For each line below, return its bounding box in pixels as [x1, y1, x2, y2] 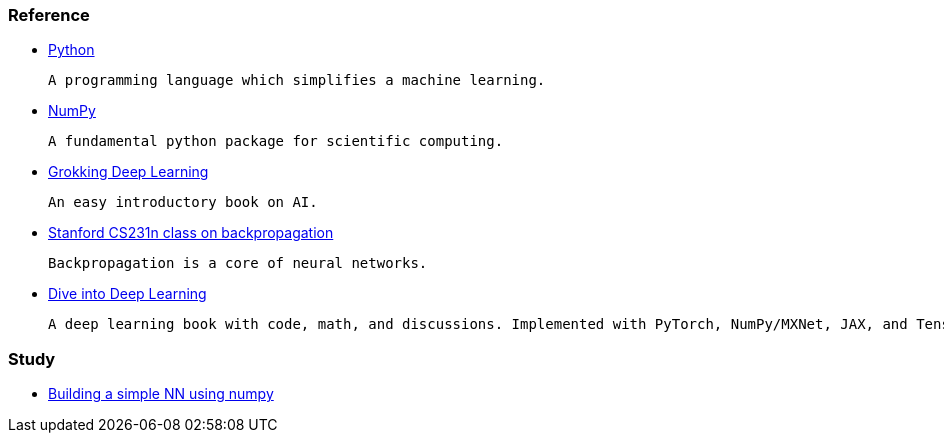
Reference [8, 5, 90, 25]
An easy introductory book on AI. [48, 194, 318, 211]
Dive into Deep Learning [48, 285, 207, 303]
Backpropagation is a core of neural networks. [48, 255, 428, 272]
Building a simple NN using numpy [48, 385, 274, 403]
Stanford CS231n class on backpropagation [48, 224, 334, 242]
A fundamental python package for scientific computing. [48, 133, 504, 150]
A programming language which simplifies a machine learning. [48, 72, 546, 89]
